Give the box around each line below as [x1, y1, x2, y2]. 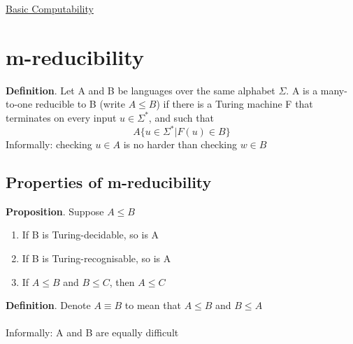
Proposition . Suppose [6, 203, 104, 218]
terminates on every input [6, 110, 117, 124]
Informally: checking [6, 137, 92, 151]
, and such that [148, 110, 214, 124]
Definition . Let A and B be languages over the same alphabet [6, 83, 275, 97]
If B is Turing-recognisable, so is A [22, 250, 171, 265]
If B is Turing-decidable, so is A [22, 227, 159, 242]
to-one [6, 96, 33, 111]
